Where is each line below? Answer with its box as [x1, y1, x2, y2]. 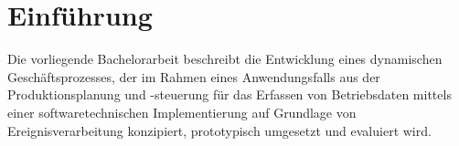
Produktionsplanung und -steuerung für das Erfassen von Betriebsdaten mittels [7, 85, 452, 104]
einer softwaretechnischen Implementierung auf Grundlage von [7, 102, 357, 121]
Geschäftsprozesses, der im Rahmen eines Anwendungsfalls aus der [7, 67, 380, 86]
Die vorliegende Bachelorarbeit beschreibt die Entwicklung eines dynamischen [7, 49, 443, 68]
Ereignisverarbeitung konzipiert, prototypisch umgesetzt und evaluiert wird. [7, 120, 432, 140]
